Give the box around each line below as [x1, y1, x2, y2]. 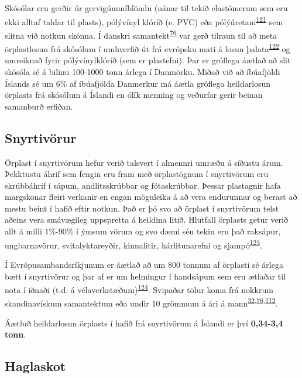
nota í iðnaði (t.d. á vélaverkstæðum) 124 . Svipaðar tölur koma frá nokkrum [5, 282, 273, 295]
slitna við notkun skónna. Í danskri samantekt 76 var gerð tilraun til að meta [5, 27, 277, 41]
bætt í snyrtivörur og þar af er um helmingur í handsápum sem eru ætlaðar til [5, 270, 286, 282]
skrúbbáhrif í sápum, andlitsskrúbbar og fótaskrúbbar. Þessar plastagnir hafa [5, 179, 281, 191]
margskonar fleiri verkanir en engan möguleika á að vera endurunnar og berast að [5, 190, 297, 203]
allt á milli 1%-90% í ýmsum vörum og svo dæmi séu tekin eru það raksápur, [5, 225, 281, 237]
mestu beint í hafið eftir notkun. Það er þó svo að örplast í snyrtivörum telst [5, 202, 279, 214]
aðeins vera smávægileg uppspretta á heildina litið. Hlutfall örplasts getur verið [5, 213, 288, 226]
